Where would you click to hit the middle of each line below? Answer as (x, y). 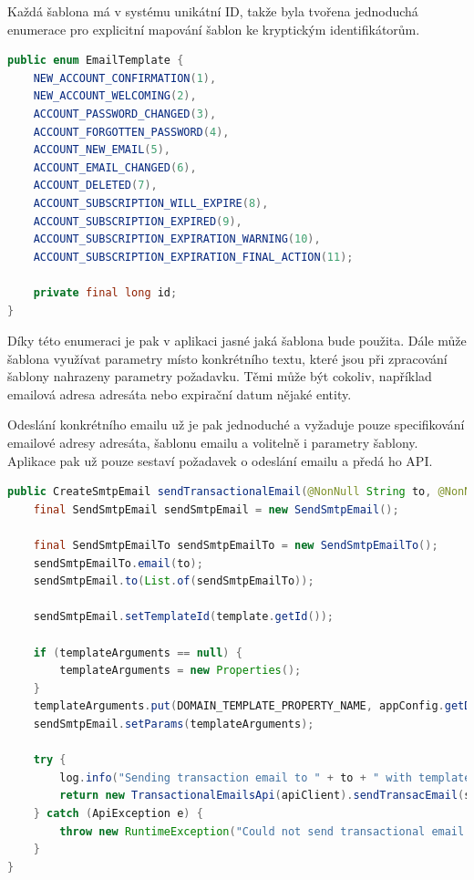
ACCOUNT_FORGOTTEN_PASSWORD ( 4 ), (131, 132)
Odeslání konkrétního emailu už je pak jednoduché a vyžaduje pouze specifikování (236, 424)
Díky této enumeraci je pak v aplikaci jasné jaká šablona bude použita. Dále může (237, 341)
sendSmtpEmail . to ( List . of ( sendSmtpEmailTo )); (174, 581)
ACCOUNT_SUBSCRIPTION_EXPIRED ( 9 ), (138, 221)
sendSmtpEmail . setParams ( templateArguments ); (174, 724)
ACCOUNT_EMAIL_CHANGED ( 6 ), (115, 167)
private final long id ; (105, 292)
